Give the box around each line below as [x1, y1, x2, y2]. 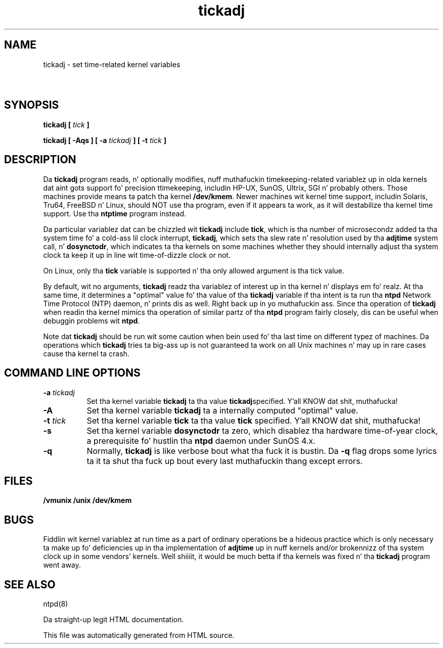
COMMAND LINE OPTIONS [4, 366, 141, 380]
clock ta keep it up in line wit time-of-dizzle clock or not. [43, 250, 231, 259]
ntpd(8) [43, 599, 68, 609]
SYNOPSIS [4, 99, 59, 112]
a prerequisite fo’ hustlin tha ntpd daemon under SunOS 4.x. [86, 435, 316, 446]
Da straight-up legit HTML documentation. [43, 615, 184, 624]
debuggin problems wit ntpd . [43, 316, 140, 325]
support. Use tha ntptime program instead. [43, 209, 187, 218]
